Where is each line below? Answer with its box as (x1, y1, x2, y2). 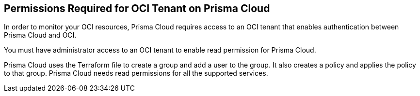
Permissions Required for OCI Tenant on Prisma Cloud (4, 2, 270, 14)
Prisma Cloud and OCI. (4, 31, 77, 40)
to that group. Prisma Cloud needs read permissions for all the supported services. (4, 69, 268, 78)
